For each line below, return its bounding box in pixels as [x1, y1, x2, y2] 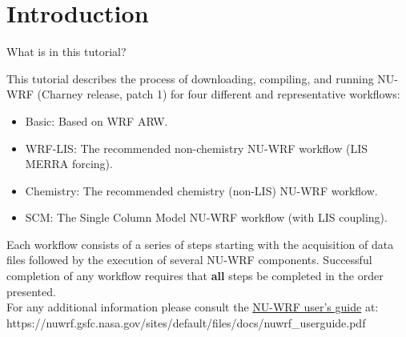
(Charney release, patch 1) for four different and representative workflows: [37, 86, 400, 102]
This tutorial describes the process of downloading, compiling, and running [6, 70, 374, 86]
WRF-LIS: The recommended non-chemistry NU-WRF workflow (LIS [25, 139, 368, 156]
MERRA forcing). [25, 155, 113, 172]
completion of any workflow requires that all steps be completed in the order [6, 267, 384, 284]
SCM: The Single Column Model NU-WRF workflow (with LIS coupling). [25, 209, 388, 226]
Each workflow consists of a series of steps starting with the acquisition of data [6, 235, 394, 252]
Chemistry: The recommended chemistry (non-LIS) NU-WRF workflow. [25, 182, 378, 199]
